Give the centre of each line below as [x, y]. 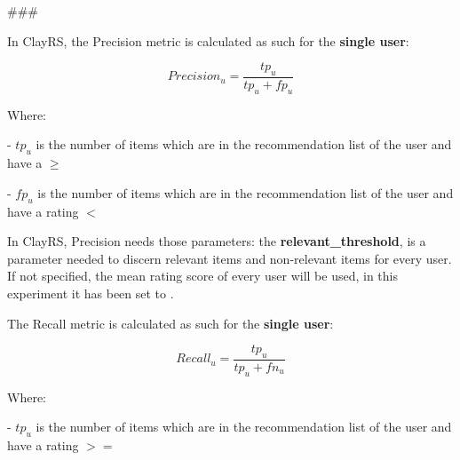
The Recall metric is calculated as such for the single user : [171, 323]
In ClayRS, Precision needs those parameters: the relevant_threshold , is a [217, 241]
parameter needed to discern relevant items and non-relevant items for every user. [230, 258]
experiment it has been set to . [91, 293]
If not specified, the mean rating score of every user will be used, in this [202, 276]
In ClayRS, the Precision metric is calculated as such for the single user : [208, 40]
